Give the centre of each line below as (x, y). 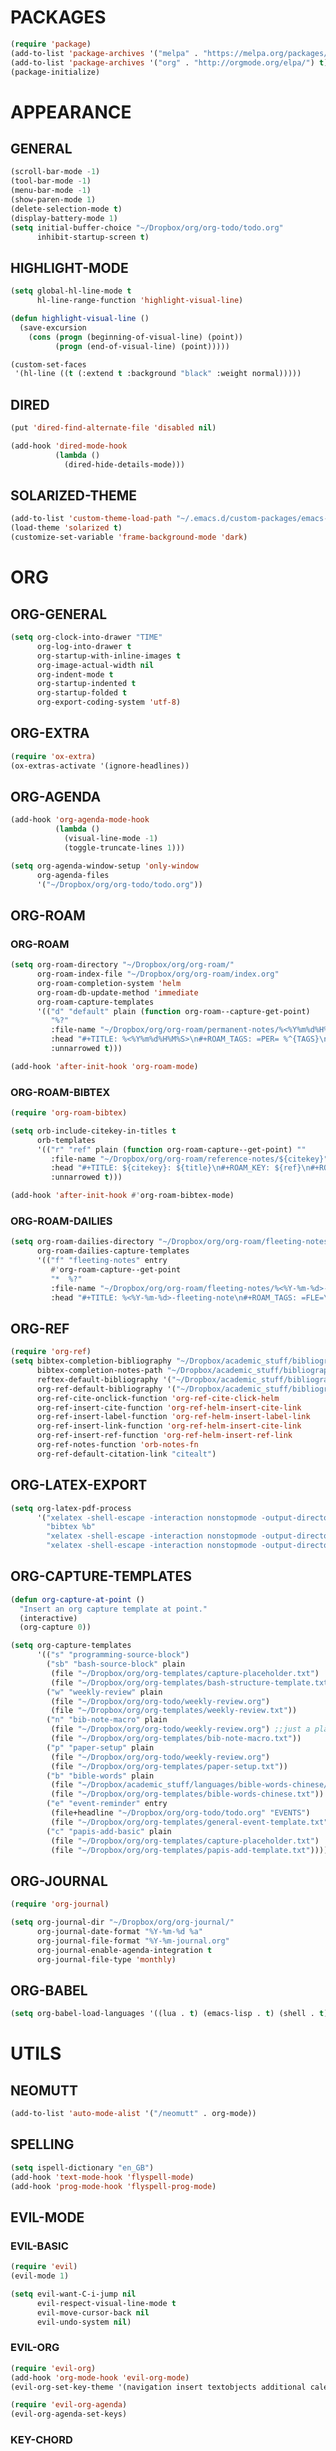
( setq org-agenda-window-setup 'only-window (104, 866)
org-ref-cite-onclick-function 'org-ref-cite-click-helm (158, 1398)
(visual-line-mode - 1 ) (111, 839)
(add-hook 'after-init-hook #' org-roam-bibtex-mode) (122, 1196)
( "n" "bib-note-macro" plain (107, 1720)
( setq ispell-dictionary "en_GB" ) (82, 2167)
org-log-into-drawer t (84, 646)
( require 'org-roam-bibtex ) (69, 1113)
